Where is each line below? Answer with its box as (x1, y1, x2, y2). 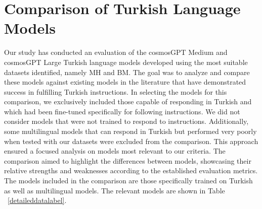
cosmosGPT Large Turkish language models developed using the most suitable (4, 56, 248, 67)
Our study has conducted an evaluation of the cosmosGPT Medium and (4, 47, 228, 57)
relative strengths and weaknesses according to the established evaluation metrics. (4, 165, 258, 176)
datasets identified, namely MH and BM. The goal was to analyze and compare (4, 66, 250, 77)
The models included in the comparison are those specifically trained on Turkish (4, 175, 253, 186)
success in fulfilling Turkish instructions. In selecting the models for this (4, 86, 227, 97)
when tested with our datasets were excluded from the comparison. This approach (4, 135, 258, 146)
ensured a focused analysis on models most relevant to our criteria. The (4, 146, 226, 156)
